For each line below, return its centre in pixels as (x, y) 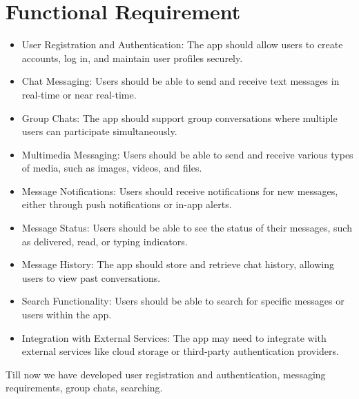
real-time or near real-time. (79, 94)
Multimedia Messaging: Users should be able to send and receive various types (187, 154)
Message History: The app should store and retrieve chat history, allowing (178, 264)
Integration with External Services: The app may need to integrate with (174, 337)
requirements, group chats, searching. (84, 388)
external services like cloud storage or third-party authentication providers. (180, 351)
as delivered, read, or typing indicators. (105, 241)
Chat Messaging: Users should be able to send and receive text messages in (181, 81)
